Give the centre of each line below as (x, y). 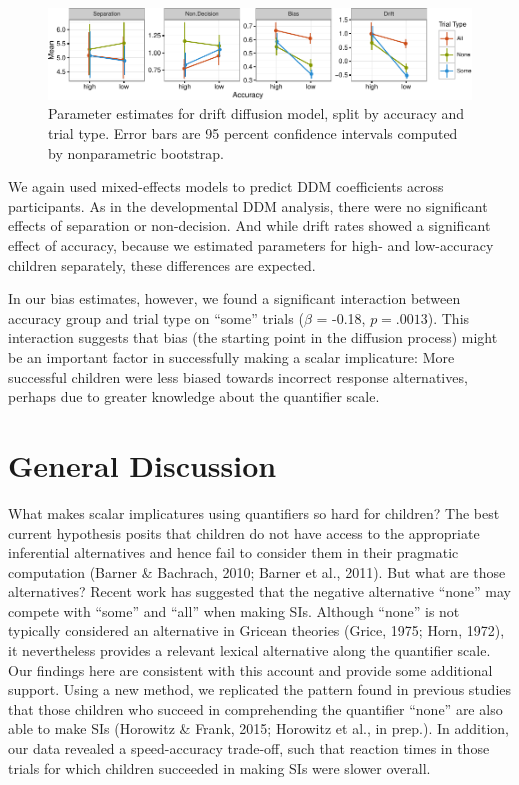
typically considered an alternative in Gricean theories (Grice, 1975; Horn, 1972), (256, 630)
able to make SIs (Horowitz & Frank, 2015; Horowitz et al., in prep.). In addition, (258, 728)
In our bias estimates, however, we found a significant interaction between (234, 298)
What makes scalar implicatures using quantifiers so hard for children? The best (254, 512)
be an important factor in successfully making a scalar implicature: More (231, 357)
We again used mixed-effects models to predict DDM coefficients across (226, 186)
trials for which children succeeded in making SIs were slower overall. (219, 767)
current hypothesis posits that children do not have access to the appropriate (244, 532)
